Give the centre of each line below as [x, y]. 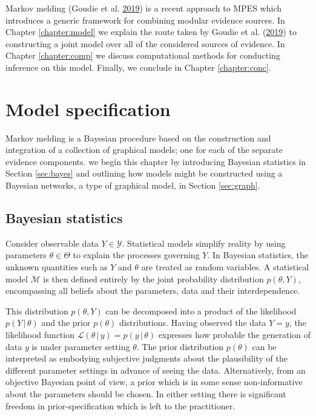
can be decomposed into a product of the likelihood [201, 310]
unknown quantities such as [57, 267]
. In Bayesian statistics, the [258, 255]
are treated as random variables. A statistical [225, 267]
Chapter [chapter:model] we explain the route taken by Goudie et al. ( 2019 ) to [151, 32]
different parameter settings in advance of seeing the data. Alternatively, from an [156, 370]
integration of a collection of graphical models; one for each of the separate [144, 150]
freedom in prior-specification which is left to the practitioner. [120, 405]
